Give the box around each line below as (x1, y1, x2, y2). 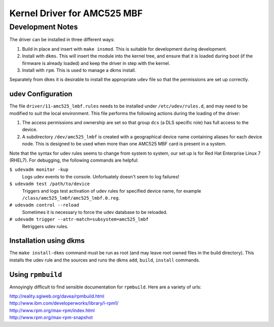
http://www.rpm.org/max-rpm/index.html (9, 307, 95, 313)
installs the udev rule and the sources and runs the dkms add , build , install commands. (9, 257, 200, 263)
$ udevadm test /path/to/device (9, 181, 90, 187)
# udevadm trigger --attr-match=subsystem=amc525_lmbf (9, 216, 149, 223)
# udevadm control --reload (9, 202, 80, 208)
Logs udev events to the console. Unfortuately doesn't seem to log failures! (22, 173, 180, 179)
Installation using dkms (9, 236, 85, 245)
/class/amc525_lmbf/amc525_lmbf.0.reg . (22, 195, 120, 201)
